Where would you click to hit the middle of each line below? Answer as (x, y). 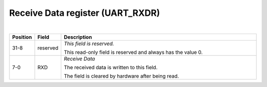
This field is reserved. (89, 43)
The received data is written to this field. (111, 67)
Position (22, 37)
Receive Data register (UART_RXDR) (85, 13)
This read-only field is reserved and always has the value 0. (133, 52)
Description (78, 37)
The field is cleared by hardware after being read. (121, 76)
